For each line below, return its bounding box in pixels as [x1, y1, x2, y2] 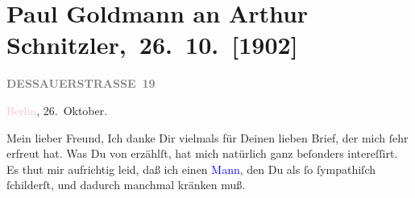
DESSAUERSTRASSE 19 [6, 75, 156, 92]
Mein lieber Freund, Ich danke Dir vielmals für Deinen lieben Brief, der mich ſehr [6, 129, 409, 146]
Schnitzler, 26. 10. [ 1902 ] [6, 28, 298, 61]
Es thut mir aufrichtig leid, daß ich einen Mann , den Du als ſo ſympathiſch [6, 160, 376, 177]
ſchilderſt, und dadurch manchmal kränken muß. [6, 176, 246, 193]
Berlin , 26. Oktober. [6, 101, 108, 118]
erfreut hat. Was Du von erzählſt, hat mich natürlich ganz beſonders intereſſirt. [6, 145, 398, 162]
